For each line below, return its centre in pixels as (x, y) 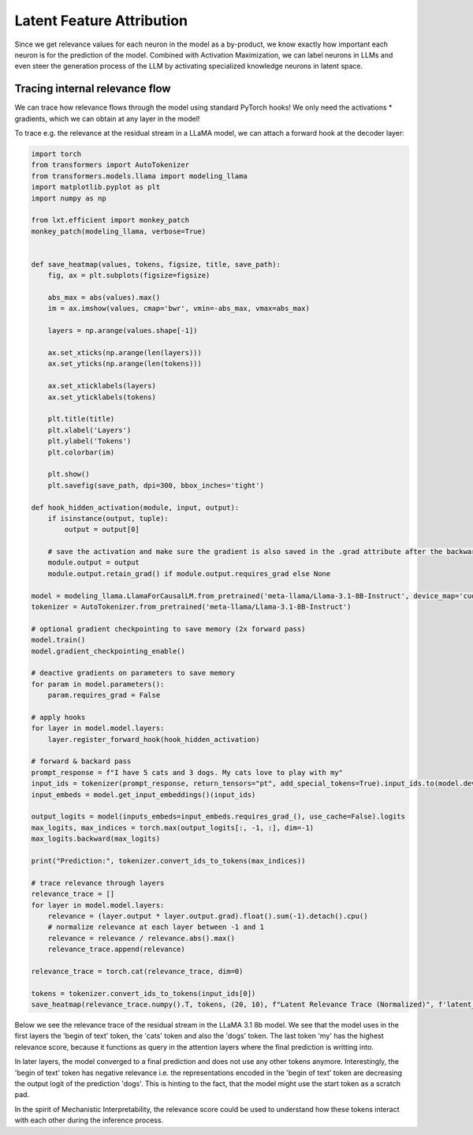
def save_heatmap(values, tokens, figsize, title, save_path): (156, 264)
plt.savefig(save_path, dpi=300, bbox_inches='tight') (156, 485)
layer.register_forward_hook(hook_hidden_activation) (154, 739)
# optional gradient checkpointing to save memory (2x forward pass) (168, 629)
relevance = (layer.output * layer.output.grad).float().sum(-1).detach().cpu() (208, 916)
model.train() (58, 640)
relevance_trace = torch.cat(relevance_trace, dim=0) (137, 971)
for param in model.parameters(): (98, 684)
